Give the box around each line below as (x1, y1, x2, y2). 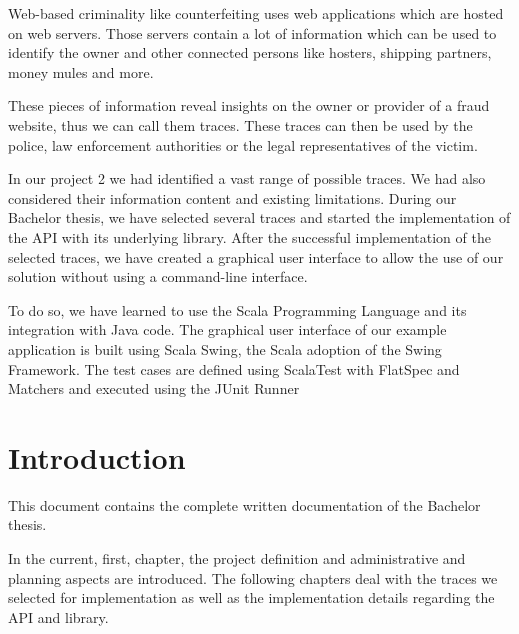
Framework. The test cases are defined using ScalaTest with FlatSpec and (8, 358, 460, 379)
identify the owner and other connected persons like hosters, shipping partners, (8, 42, 492, 63)
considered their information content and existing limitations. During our (8, 187, 457, 208)
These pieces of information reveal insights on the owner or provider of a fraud (8, 95, 490, 116)
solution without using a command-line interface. (8, 266, 308, 287)
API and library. (8, 606, 109, 627)
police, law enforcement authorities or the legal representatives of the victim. (8, 134, 478, 155)
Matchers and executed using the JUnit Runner (8, 378, 300, 399)
